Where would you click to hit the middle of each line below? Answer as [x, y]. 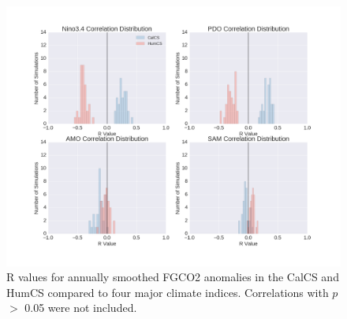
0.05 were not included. [81, 308]
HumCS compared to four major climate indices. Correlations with [168, 292]
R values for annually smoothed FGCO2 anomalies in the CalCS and [173, 277]
